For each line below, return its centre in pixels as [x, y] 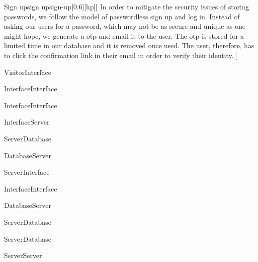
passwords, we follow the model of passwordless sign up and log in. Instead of [122, 16]
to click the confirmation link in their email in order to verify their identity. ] [121, 55]
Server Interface [27, 172]
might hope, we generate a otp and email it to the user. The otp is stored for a [124, 35]
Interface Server [27, 122]
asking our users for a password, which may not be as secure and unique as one [125, 26]
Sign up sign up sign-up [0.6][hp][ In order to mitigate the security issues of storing [127, 6]
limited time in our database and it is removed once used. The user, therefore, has [129, 45]
